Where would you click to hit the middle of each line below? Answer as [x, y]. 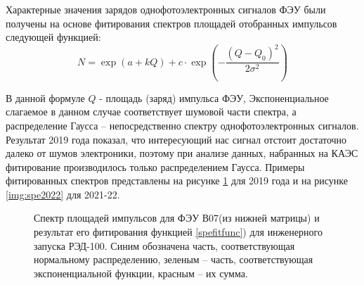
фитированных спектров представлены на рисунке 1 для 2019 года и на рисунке [177, 180]
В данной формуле [45, 97]
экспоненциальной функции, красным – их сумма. [141, 273]
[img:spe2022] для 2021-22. [63, 194]
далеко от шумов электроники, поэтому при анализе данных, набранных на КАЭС [182, 153]
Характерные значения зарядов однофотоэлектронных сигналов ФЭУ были [166, 9]
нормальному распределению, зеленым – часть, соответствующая [174, 259]
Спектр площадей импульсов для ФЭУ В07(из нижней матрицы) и [177, 218]
